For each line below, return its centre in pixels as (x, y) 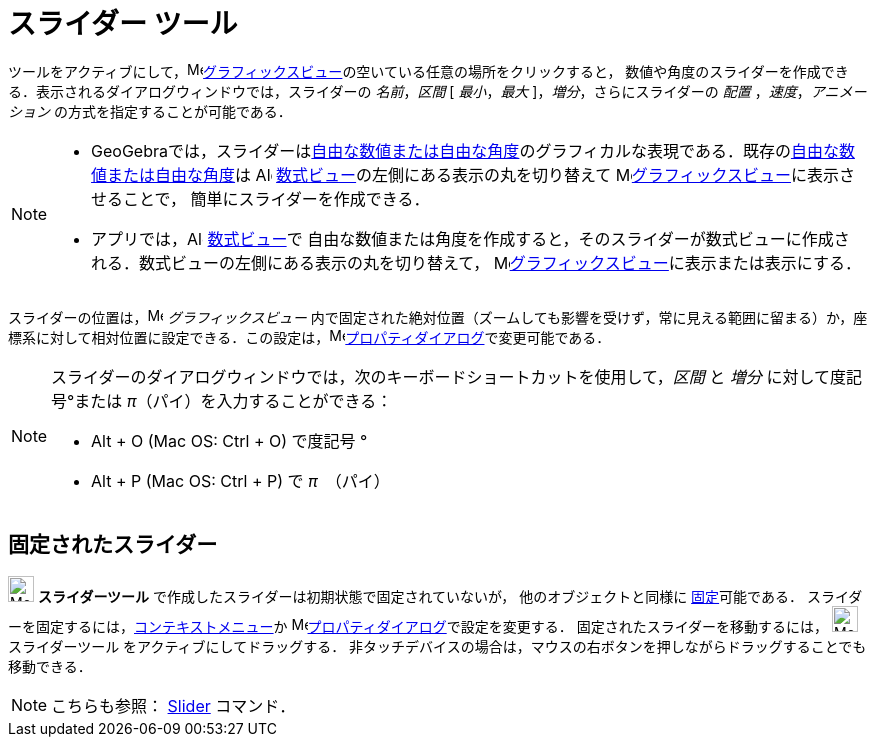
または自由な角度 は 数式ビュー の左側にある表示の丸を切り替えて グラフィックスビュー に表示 (473, 174)
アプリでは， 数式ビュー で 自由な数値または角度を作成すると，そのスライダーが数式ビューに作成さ (470, 238)
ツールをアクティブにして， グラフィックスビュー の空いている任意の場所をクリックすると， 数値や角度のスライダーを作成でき (428, 71)
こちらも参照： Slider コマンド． (173, 705)
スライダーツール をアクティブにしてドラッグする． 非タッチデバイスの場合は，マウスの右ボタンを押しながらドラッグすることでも (437, 646)
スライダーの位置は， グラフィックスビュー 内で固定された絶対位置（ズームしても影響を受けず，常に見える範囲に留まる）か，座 (438, 317)
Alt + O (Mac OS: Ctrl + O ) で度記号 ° (229, 440)
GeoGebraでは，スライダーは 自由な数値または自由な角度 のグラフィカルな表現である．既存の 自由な (465, 150)
